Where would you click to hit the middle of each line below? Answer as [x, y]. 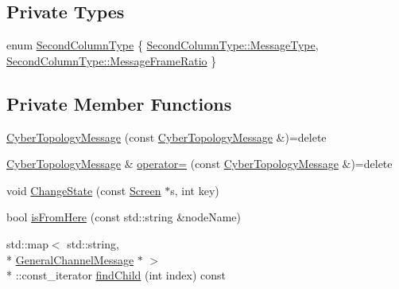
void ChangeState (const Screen [84, 190]
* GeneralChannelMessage [70, 259]
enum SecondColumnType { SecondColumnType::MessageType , [163, 45]
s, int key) [195, 190]
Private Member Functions [119, 103]
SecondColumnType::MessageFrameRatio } [112, 60]
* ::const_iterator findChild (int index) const [116, 275]
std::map [27, 243]
